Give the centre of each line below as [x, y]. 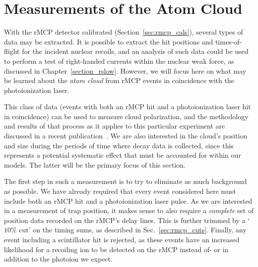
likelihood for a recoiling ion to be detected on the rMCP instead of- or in [116, 249]
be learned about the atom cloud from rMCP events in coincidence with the [119, 80]
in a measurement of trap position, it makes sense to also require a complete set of [129, 210]
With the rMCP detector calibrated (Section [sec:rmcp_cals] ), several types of [124, 32]
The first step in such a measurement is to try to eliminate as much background [126, 181]
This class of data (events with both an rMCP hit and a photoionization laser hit [128, 107]
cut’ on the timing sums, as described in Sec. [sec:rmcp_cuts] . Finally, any [133, 230]
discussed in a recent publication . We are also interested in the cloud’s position [126, 136]
